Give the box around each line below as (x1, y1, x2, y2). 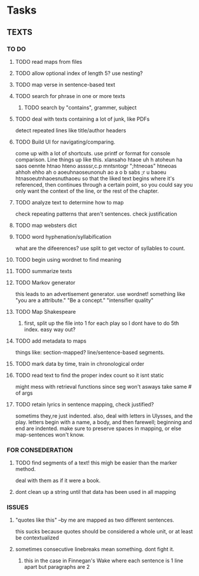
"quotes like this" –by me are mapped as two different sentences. (15, 516, 175, 523)
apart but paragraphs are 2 (24, 564, 90, 571)
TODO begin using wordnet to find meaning (15, 256, 122, 263)
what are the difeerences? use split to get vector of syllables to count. (15, 245, 185, 252)
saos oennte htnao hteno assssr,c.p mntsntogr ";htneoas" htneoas (15, 162, 177, 169)
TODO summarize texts (15, 267, 73, 275)
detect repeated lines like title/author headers (15, 126, 126, 134)
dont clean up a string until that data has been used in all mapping (15, 489, 177, 496)
